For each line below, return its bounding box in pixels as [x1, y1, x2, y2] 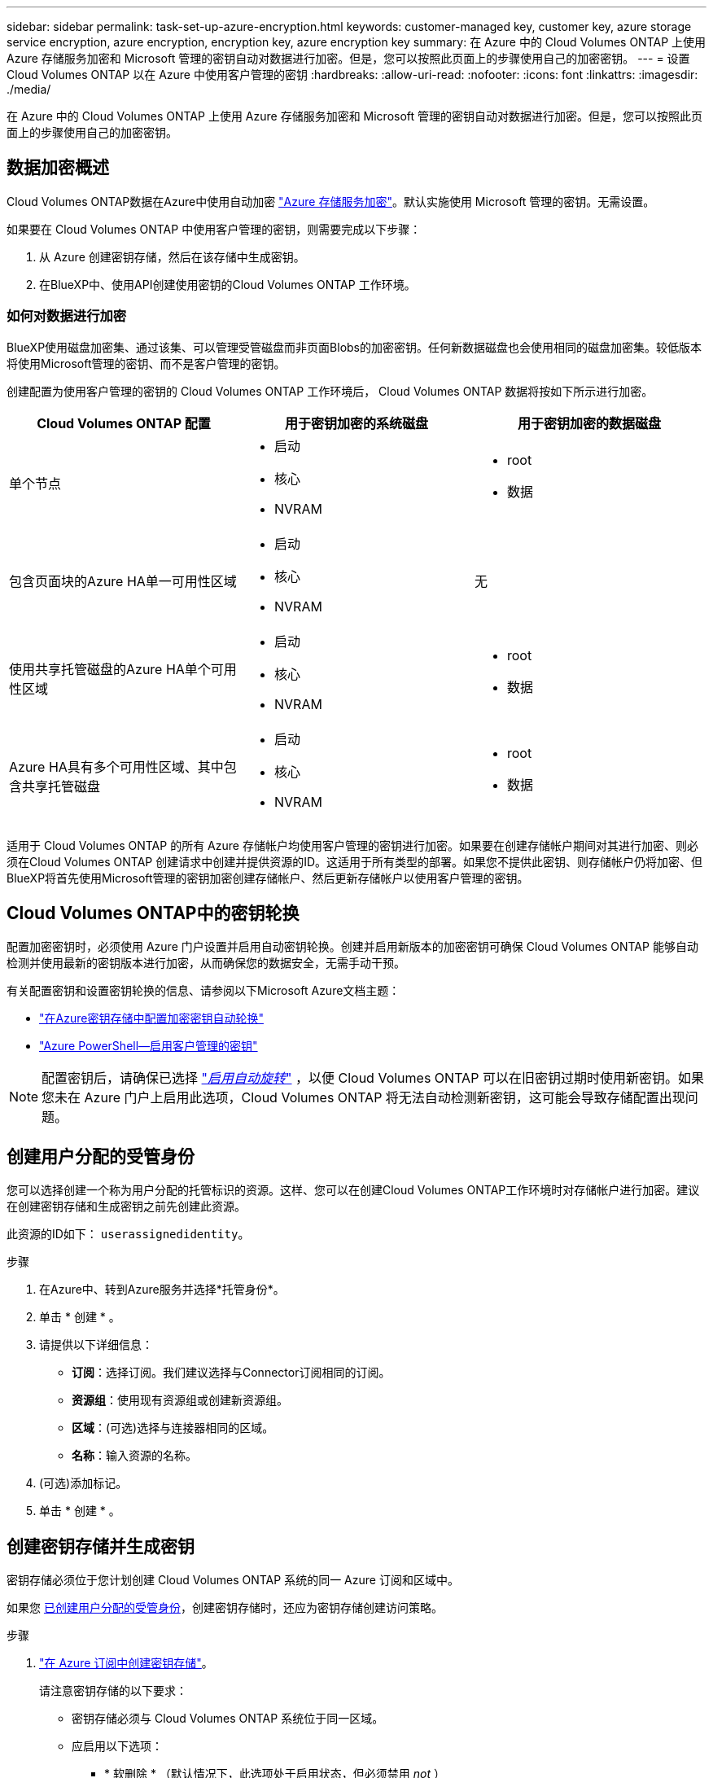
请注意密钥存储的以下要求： [39, 1684, 187, 1698]
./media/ [7, 82, 51, 96]
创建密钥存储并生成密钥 [7, 1535, 195, 1557]
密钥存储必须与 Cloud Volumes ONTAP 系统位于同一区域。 [72, 1711, 384, 1726]
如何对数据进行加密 [7, 308, 127, 325]
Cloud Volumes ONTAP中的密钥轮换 [7, 903, 300, 924]
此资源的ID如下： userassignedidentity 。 [7, 1227, 250, 1242]
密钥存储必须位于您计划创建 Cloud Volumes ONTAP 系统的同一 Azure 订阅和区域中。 [7, 1573, 459, 1587]
